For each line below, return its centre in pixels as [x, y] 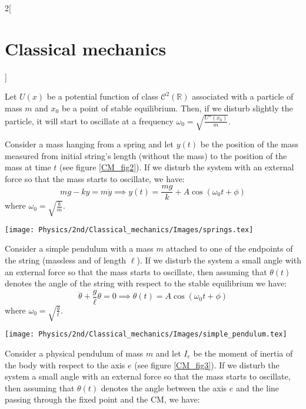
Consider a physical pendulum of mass [74, 353]
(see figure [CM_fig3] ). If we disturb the [207, 365]
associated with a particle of [243, 96]
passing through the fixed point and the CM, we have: [102, 399]
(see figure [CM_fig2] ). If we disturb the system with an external [177, 167]
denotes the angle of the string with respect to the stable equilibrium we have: [146, 283]
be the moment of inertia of [243, 353]
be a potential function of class [102, 96]
